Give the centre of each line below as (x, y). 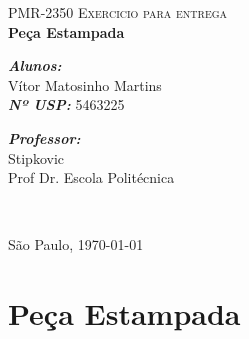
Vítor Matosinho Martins (85, 84)
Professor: (44, 137)
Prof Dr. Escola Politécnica (91, 177)
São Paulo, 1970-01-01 (76, 244)
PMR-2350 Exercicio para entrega (118, 12)
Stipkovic (36, 157)
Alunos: (35, 65)
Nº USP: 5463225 (66, 104)
